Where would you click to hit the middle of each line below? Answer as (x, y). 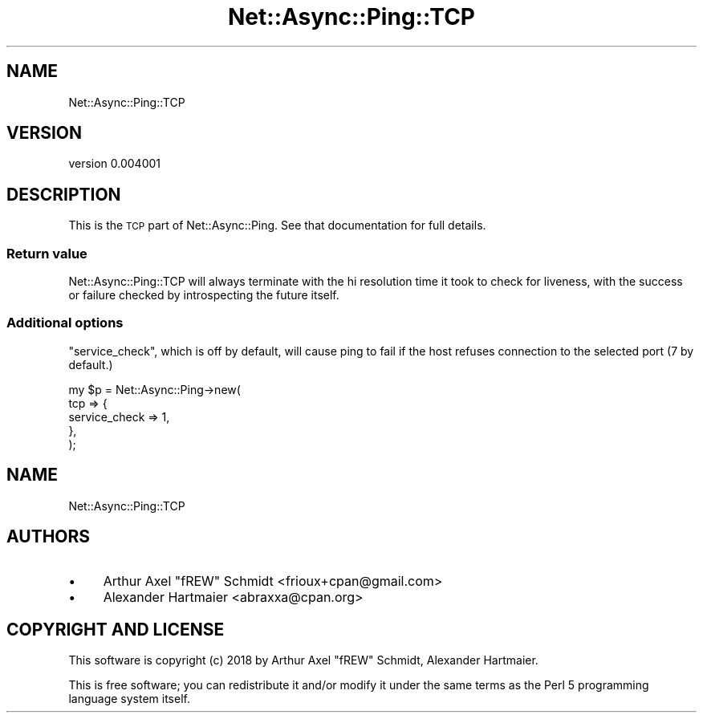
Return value (47, 253)
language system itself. (129, 699)
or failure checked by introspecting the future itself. (204, 295)
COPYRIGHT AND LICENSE (116, 629)
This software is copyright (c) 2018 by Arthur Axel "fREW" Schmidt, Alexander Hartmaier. (303, 660)
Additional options (65, 323)
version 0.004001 (115, 164)
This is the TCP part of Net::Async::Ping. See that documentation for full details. (277, 225)
